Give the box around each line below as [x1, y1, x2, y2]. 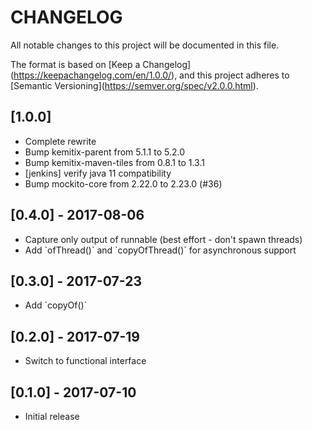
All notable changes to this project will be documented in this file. [10, 39, 280, 51]
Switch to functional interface [24, 355, 147, 367]
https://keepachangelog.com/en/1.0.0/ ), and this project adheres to [13, 69, 290, 81]
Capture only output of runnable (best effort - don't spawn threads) [24, 233, 303, 245]
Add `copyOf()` [24, 299, 88, 311]
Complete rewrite [24, 135, 97, 147]
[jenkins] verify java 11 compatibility [24, 167, 172, 179]
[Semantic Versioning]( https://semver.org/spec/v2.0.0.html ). [10, 79, 259, 91]
